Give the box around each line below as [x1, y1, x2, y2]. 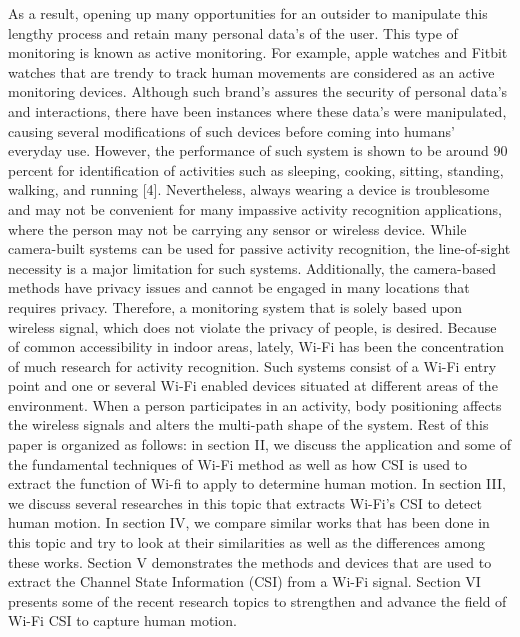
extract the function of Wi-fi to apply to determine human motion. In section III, [8, 473, 506, 494]
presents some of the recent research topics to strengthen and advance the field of [8, 590, 507, 611]
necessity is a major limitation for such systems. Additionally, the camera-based [8, 257, 496, 278]
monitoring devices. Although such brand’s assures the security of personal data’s [8, 81, 508, 102]
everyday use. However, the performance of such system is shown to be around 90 [8, 140, 508, 161]
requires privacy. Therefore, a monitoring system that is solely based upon [8, 296, 463, 317]
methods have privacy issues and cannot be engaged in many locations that [8, 277, 470, 298]
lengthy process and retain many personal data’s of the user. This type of [8, 22, 458, 43]
